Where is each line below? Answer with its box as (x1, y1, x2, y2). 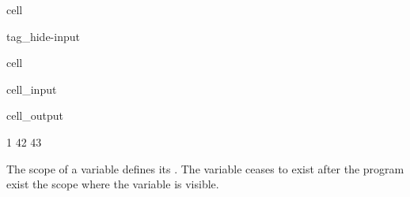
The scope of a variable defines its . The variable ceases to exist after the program (6, 160, 404, 177)
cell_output (6, 107, 63, 124)
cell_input (6, 80, 57, 97)
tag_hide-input (6, 28, 80, 44)
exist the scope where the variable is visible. (6, 176, 219, 192)
